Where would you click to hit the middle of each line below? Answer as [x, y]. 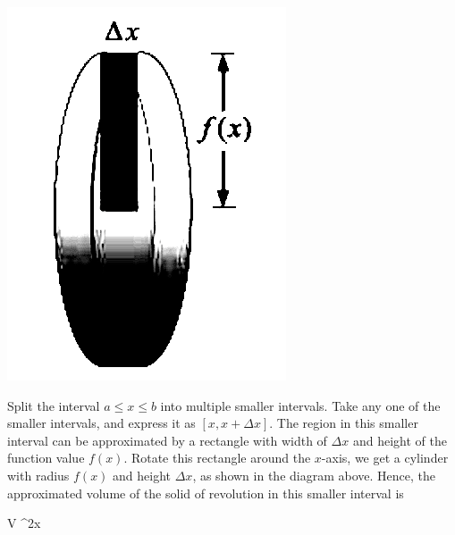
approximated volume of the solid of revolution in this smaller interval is [206, 493]
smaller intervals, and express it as [101, 423]
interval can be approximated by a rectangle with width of [167, 440]
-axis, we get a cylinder [385, 458]
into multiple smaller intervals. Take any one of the [300, 405]
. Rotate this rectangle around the [217, 458]
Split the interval [54, 405]
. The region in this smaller [344, 423]
